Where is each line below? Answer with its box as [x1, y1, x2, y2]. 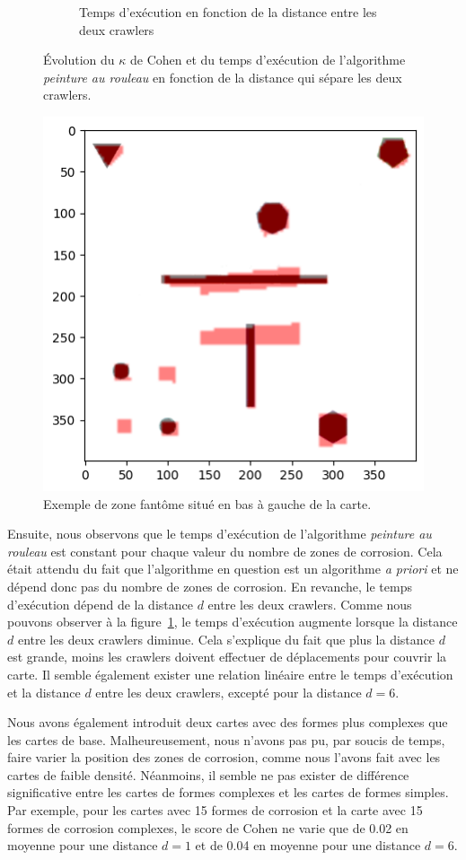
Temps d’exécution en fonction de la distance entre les [79, 3, 377, 21]
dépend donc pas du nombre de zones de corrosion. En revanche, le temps [7, 576, 412, 595]
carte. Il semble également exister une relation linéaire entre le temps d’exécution [7, 664, 453, 683]
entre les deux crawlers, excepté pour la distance [95, 682, 362, 701]
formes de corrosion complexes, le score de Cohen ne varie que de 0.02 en [7, 818, 409, 837]
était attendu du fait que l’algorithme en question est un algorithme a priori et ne [7, 559, 459, 578]
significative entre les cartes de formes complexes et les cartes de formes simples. [7, 783, 449, 802]
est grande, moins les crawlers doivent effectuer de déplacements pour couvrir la [7, 647, 447, 666]
